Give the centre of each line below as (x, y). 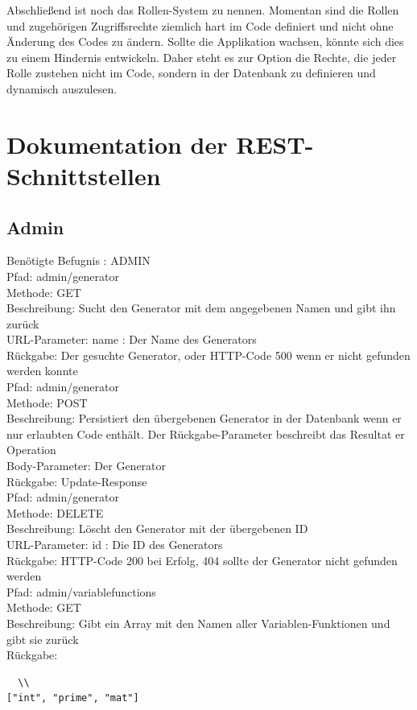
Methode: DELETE (55, 512)
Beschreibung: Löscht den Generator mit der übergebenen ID (157, 528)
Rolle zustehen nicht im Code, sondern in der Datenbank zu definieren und (191, 73)
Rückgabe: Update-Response (77, 481)
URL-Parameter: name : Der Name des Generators (132, 339)
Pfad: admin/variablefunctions (81, 591)
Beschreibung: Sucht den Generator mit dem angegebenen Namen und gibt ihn (201, 308)
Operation (31, 450)
